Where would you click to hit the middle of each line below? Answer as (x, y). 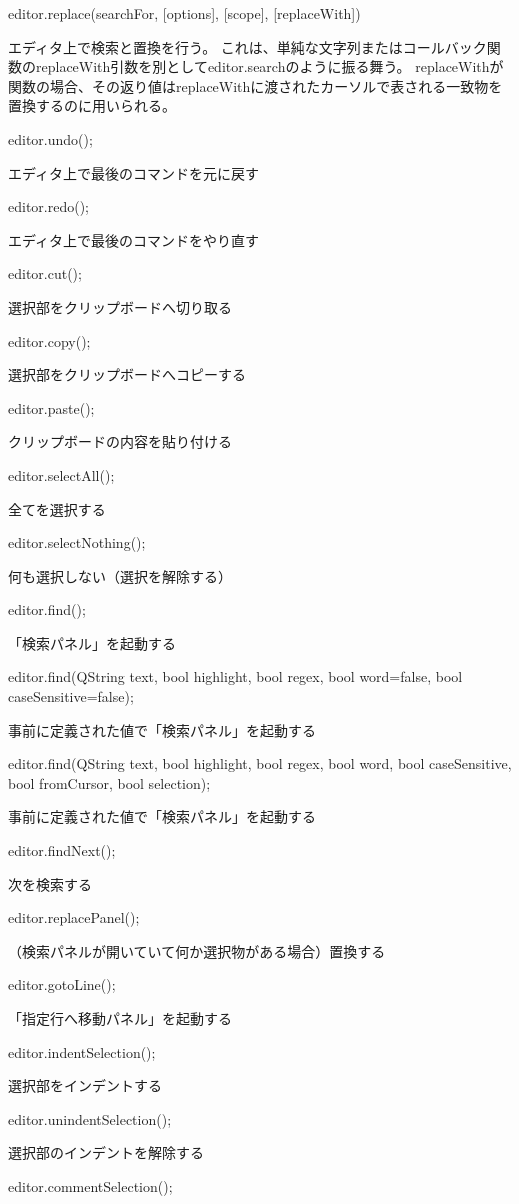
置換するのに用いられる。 (92, 105)
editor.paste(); (51, 407)
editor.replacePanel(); (74, 917)
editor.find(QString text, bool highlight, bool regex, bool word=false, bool (235, 676)
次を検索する (50, 883)
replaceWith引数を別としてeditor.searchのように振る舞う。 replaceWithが (269, 66)
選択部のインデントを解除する (106, 1152)
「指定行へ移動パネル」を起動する (120, 1018)
